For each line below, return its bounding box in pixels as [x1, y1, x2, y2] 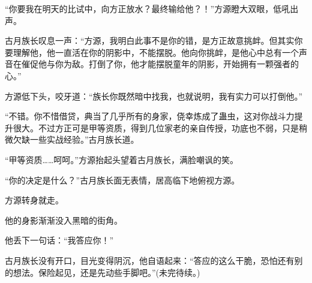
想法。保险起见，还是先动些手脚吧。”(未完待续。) [13, 266, 200, 278]
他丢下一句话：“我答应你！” [5, 234, 114, 246]
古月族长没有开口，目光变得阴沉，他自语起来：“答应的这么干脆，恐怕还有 [5, 254, 295, 266]
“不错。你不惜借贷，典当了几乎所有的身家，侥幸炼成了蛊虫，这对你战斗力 [5, 110, 295, 122]
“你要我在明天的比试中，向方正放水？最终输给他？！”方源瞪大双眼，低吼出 [5, 2, 299, 14]
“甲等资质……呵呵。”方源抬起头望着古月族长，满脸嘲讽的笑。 [5, 153, 238, 165]
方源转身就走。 [5, 194, 64, 206]
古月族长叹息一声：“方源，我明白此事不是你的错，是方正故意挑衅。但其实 [5, 34, 295, 47]
